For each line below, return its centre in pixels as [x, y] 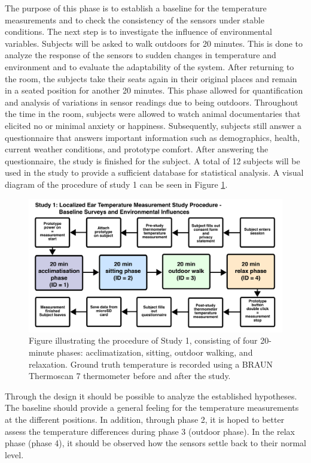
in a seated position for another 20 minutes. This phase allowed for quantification [154, 90]
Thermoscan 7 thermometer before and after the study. [130, 376]
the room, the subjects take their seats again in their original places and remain [151, 78]
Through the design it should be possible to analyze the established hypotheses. [151, 396]
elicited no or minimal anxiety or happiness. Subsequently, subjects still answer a [153, 125]
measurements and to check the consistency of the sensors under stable [135, 19]
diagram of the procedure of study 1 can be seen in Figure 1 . [116, 184]
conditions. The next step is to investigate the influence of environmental [138, 31]
